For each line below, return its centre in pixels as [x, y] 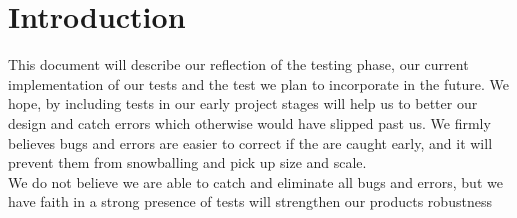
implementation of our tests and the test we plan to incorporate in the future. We [258, 83]
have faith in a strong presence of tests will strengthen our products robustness [250, 201]
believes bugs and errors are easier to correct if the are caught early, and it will [250, 142]
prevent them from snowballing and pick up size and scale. [187, 162]
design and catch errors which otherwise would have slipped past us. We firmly [249, 122]
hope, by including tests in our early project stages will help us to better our [243, 103]
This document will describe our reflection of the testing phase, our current [238, 64]
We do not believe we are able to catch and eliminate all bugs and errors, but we [255, 181]
